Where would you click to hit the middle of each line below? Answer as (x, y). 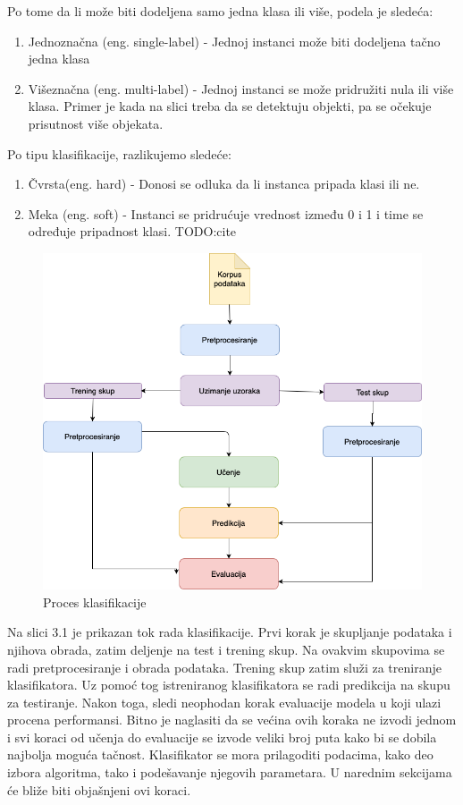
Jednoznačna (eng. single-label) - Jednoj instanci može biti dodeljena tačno (234, 41)
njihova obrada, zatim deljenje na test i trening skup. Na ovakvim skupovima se (226, 649)
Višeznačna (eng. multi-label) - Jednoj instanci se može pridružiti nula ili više (241, 88)
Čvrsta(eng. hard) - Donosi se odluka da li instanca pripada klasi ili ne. (224, 184)
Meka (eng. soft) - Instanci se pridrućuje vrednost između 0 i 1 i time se (226, 213)
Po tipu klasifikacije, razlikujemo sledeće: (119, 153)
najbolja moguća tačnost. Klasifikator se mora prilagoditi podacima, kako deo (220, 754)
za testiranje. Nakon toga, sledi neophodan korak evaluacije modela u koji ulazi (224, 702)
